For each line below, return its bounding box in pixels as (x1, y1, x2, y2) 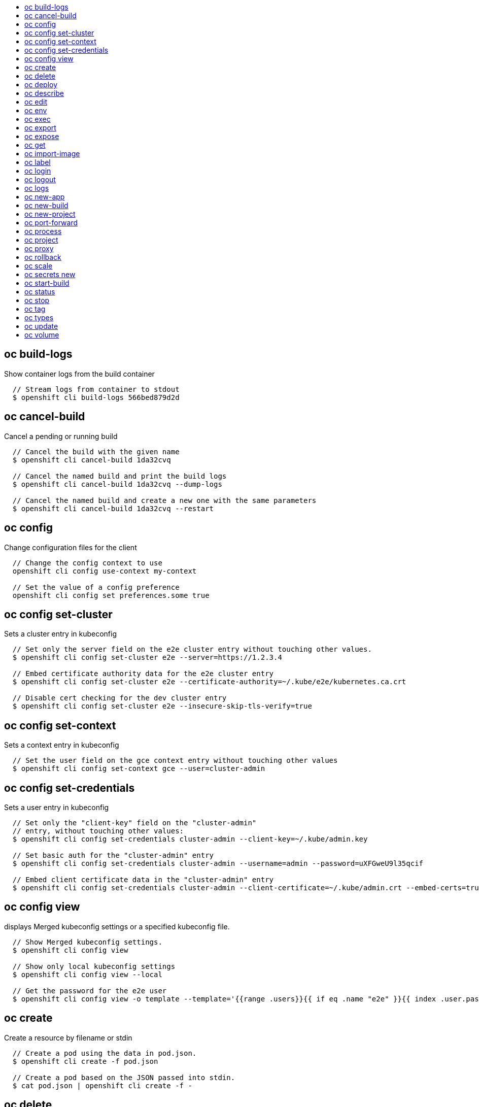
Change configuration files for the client (4, 543, 137, 552)
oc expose (24, 132, 59, 141)
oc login (24, 166, 51, 175)
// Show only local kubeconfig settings (12, 962, 176, 970)
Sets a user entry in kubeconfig (4, 803, 109, 812)
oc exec (24, 115, 51, 123)
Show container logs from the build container (4, 369, 155, 378)
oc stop (24, 296, 50, 305)
